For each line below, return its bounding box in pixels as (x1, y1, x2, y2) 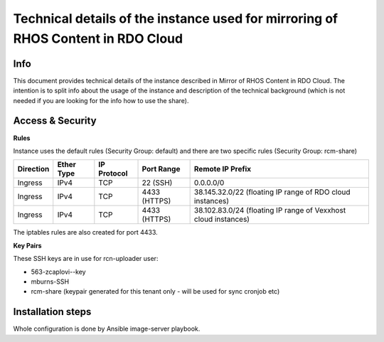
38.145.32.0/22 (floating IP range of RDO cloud (193, 187, 351, 197)
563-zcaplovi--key (31, 267, 86, 276)
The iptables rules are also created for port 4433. (13, 228, 158, 237)
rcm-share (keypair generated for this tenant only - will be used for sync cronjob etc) (31, 287, 280, 296)
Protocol (98, 169, 128, 178)
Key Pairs (13, 241, 42, 250)
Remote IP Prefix (193, 164, 252, 174)
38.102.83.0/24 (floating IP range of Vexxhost (193, 205, 346, 215)
